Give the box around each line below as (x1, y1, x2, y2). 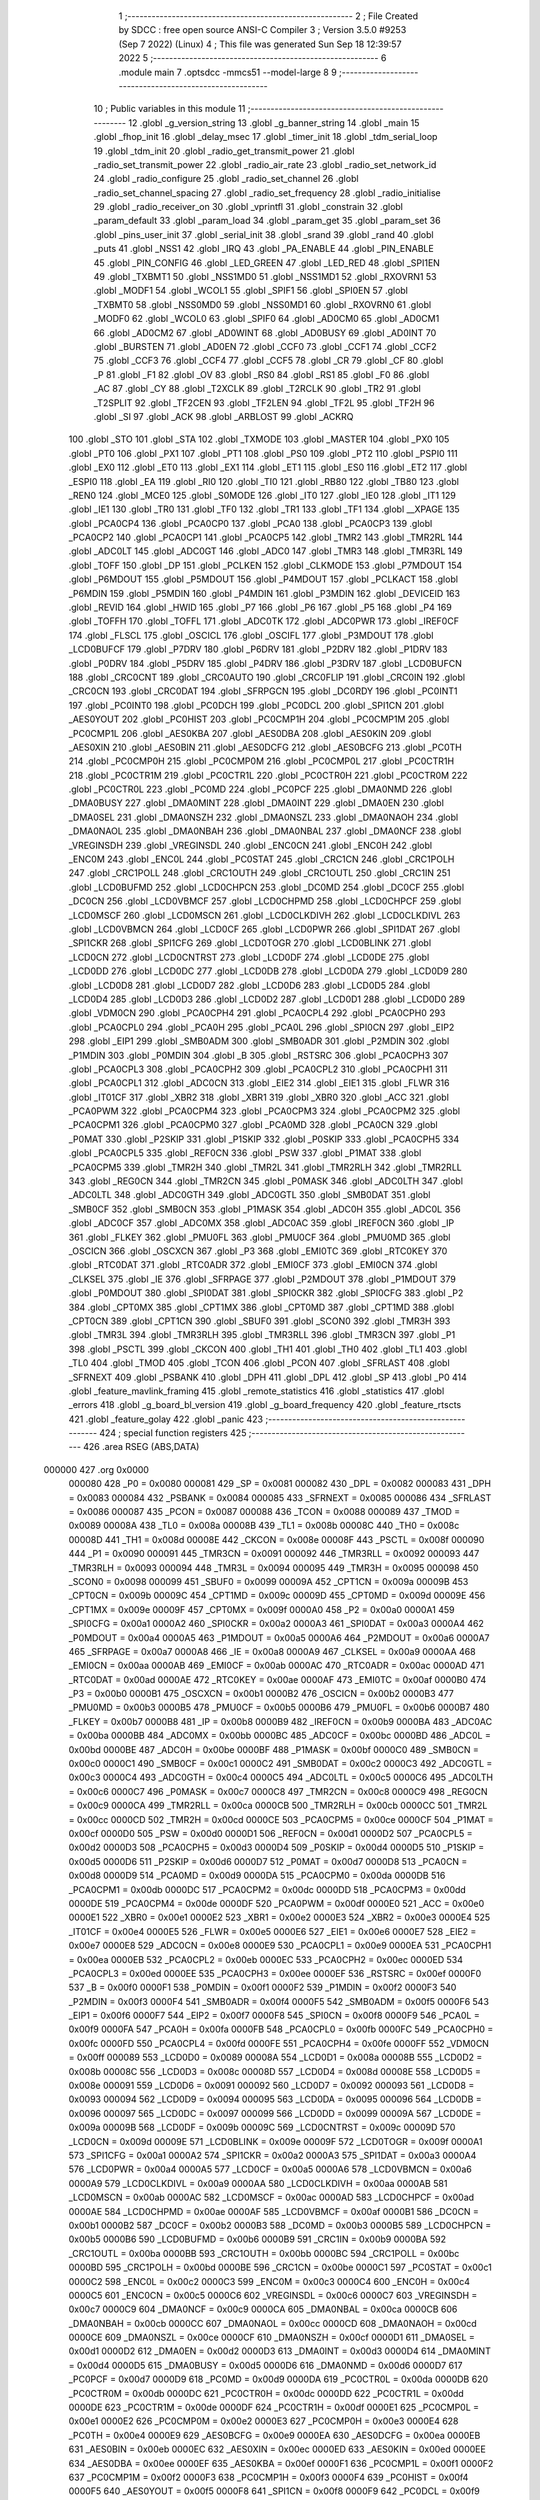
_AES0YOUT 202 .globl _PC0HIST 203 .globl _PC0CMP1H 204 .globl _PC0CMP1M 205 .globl (68, 713, 450, 725)
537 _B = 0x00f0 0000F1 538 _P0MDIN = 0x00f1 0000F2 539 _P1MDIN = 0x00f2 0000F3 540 (68, 1981, 457, 1994)
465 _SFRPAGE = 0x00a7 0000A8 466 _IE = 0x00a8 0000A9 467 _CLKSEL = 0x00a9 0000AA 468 (68, 1645, 476, 1657)
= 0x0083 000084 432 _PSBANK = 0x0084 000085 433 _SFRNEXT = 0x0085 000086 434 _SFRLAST (68, 1491, 492, 1504)
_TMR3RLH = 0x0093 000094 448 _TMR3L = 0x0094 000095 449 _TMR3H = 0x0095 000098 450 (68, 1561, 479, 1574)
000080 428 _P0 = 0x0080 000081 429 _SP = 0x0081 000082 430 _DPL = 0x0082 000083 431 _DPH (68, 1478, 492, 1490)
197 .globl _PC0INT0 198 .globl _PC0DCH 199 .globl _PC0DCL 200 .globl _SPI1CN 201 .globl (68, 699, 445, 711)
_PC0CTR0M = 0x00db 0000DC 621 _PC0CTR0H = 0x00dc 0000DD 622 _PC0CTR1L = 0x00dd (68, 2387, 464, 2399)
